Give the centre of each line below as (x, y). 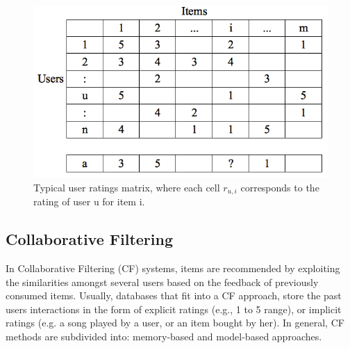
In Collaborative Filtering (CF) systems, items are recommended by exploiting (173, 268)
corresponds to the (280, 187)
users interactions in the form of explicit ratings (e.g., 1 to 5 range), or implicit (174, 309)
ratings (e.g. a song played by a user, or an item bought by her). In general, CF (175, 323)
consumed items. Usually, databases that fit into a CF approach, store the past (174, 295)
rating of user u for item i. (89, 201)
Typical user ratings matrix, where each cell (127, 187)
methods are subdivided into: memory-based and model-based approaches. (164, 336)
